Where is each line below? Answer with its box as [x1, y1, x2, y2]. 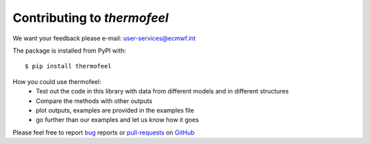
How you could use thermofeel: [12, 77, 102, 85]
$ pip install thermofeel [25, 62, 112, 70]
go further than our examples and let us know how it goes [36, 116, 199, 124]
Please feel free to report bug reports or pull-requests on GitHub [12, 128, 195, 136]
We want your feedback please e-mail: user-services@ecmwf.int [12, 34, 196, 42]
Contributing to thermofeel [12, 10, 169, 25]
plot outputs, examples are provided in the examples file [36, 106, 195, 114]
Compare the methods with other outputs [36, 96, 153, 105]
